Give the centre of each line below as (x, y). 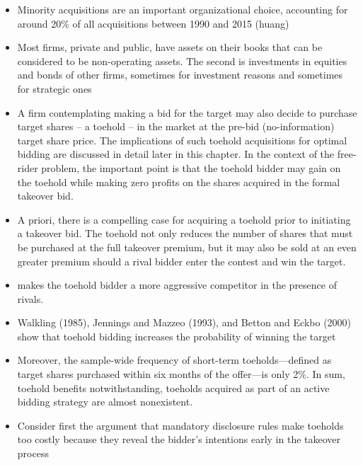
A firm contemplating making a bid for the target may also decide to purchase (187, 112)
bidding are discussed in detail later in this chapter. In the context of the (176, 154)
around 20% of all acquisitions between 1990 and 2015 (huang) (153, 23)
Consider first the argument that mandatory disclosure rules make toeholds (180, 425)
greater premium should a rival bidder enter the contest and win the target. (181, 261)
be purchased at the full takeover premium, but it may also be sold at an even (187, 247)
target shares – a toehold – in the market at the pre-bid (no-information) (176, 126)
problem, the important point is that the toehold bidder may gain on (191, 167)
